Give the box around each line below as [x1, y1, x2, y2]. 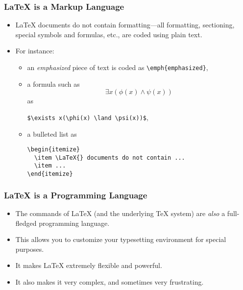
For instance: [15, 46, 54, 56]
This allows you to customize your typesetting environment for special [15, 234, 226, 244]
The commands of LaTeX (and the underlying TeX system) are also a [15, 208, 225, 218]
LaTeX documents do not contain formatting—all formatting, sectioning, [15, 20, 235, 30]
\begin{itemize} [27, 146, 80, 153]
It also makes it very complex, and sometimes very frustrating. [15, 276, 204, 287]
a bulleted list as [27, 128, 77, 139]
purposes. [15, 243, 44, 254]
